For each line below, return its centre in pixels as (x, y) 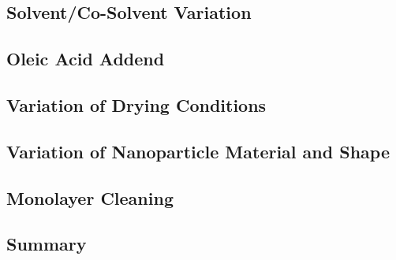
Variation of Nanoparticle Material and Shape (198, 151)
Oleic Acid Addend (86, 59)
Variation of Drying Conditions (136, 104)
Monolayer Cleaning (90, 197)
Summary (47, 244)
